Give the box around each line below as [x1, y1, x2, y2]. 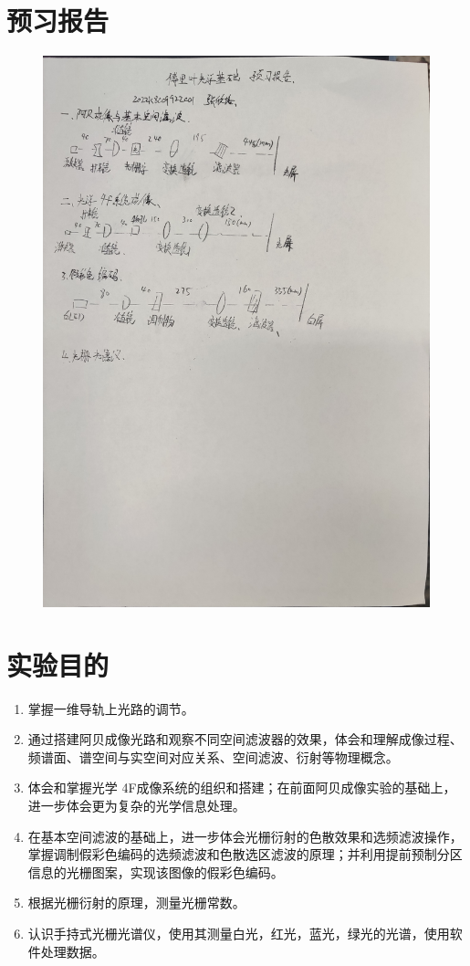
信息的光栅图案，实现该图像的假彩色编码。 [27, 862, 284, 881]
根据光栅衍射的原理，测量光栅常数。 [27, 893, 245, 912]
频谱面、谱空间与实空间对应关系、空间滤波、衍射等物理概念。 [27, 747, 399, 766]
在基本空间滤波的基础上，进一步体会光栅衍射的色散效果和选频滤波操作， [27, 826, 463, 845]
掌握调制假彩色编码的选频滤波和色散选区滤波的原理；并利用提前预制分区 [27, 845, 463, 864]
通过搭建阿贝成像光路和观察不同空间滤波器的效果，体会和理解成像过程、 [27, 730, 463, 749]
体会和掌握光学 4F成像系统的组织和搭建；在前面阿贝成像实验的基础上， [27, 778, 456, 797]
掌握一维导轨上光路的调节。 [27, 698, 194, 718]
